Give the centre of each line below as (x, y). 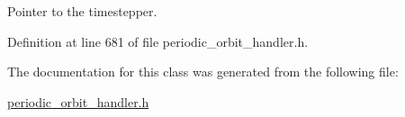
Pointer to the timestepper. (82, 11)
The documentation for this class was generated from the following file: (203, 72)
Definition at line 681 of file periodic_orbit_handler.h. (158, 41)
